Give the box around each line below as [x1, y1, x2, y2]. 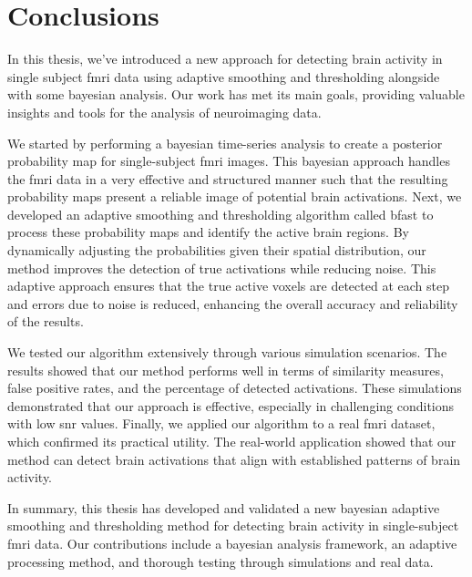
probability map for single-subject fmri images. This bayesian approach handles [7, 151, 450, 170]
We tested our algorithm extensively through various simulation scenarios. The [7, 343, 447, 362]
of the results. [7, 312, 84, 331]
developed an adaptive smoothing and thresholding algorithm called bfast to [7, 204, 434, 223]
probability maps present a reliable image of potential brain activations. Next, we [7, 187, 462, 206]
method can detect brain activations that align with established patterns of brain [7, 449, 461, 469]
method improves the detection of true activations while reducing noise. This [7, 258, 436, 277]
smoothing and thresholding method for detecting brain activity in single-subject [7, 516, 459, 535]
